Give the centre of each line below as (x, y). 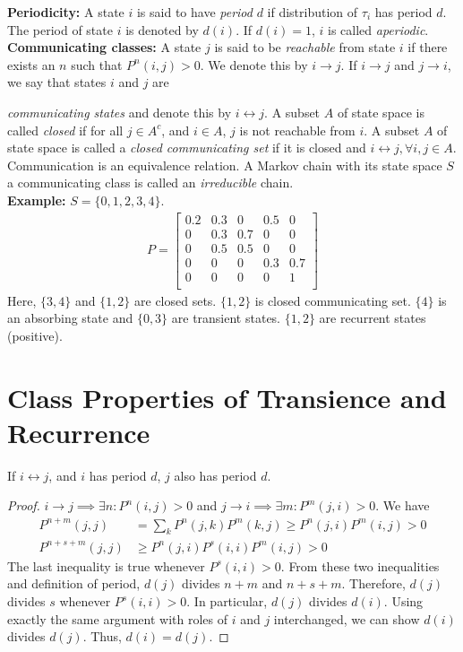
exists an (31, 64)
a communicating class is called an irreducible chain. (150, 183)
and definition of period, (74, 583)
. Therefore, (373, 583)
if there (428, 47)
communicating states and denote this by (120, 112)
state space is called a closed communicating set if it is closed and (187, 148)
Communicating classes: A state (104, 47)
